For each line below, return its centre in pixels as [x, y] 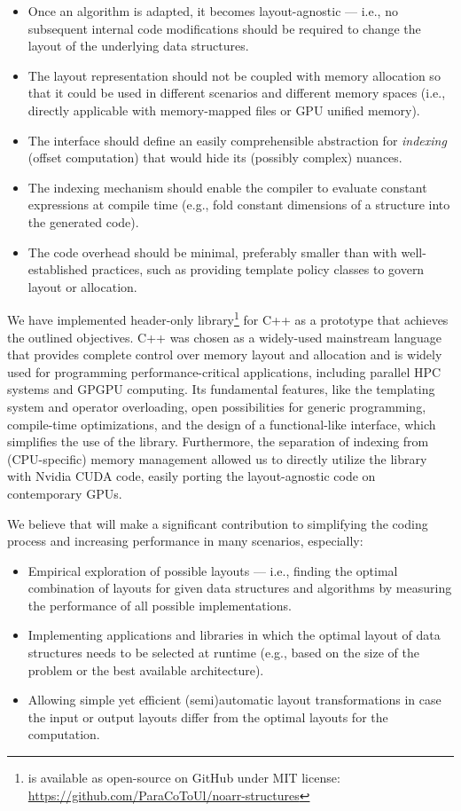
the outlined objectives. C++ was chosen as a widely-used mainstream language [225, 337]
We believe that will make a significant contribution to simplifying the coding [218, 523]
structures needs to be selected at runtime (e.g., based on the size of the [223, 653]
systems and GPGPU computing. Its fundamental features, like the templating [221, 389]
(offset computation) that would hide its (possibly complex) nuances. [215, 157]
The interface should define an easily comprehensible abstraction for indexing [237, 140]
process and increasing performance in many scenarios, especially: [185, 541]
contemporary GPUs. [65, 493]
